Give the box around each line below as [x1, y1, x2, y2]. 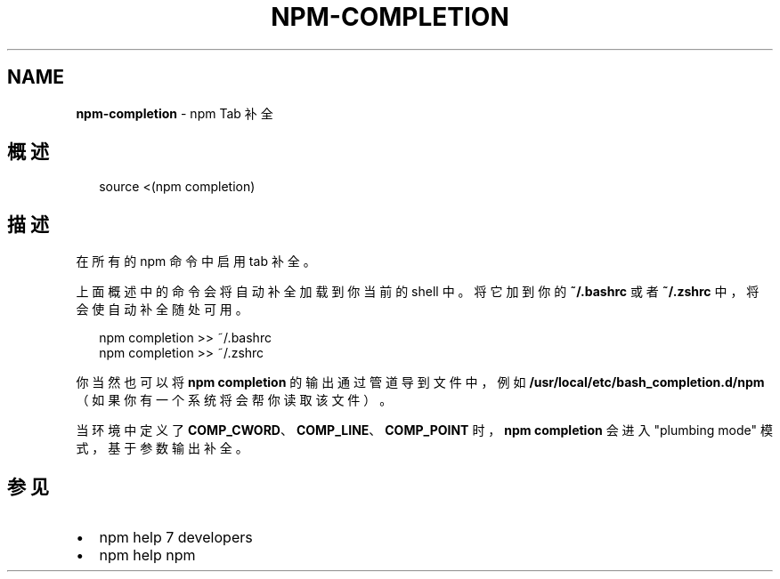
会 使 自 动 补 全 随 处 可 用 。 [76, 302, 248, 318]
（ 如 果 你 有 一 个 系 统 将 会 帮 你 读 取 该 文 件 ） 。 [76, 392, 393, 408]
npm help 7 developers [99, 528, 253, 547]
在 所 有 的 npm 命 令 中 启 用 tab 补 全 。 [76, 253, 316, 269]
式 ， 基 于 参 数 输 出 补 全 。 [76, 440, 248, 456]
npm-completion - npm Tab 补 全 [76, 105, 273, 121]
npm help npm [99, 546, 196, 565]
